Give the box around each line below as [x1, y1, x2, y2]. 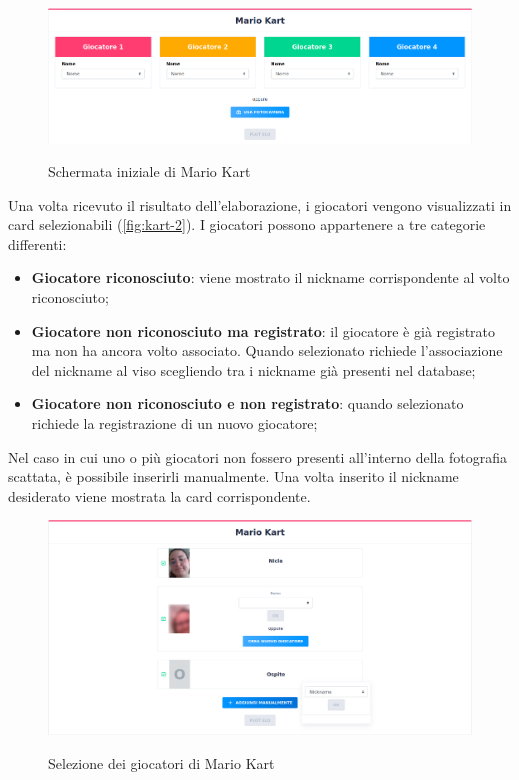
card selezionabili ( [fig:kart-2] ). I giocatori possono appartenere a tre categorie [8, 214, 486, 235]
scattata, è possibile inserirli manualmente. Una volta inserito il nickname [8, 466, 459, 487]
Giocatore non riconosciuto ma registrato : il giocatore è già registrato [31, 320, 496, 341]
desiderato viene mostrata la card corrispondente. [8, 485, 311, 506]
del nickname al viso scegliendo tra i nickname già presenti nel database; [31, 359, 476, 380]
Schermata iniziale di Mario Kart [48, 161, 251, 182]
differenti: [8, 233, 67, 254]
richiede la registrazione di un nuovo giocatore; [31, 413, 318, 434]
